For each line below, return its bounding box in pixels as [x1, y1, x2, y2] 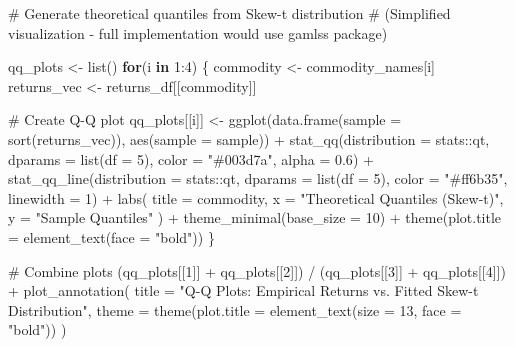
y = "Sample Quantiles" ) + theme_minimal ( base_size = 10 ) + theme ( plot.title [8, 207, 502, 228]
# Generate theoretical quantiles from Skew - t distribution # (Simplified [8, 3, 451, 23]
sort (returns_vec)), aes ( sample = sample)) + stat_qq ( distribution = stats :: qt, [8, 128, 490, 149]
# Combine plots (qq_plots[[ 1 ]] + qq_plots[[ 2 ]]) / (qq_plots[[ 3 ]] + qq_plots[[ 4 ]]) [8, 260, 506, 281]
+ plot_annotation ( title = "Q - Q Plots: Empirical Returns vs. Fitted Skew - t [8, 280, 479, 301]
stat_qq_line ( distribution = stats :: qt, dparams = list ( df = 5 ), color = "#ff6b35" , [8, 168, 508, 189]
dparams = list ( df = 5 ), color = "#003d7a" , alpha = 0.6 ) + [8, 148, 374, 169]
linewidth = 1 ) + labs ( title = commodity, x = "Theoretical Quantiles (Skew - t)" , [8, 187, 504, 208]
